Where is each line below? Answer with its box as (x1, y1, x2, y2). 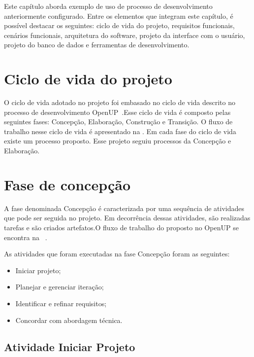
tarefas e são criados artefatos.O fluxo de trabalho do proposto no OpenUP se (4, 222, 239, 232)
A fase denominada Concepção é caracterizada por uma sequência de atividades (4, 203, 244, 213)
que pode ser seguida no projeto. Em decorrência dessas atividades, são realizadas (4, 213, 251, 223)
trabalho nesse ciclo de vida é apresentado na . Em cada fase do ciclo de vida (4, 126, 236, 136)
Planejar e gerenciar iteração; (15, 282, 104, 292)
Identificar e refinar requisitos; (15, 298, 107, 308)
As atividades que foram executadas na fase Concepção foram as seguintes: (4, 249, 230, 259)
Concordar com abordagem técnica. (15, 315, 123, 325)
